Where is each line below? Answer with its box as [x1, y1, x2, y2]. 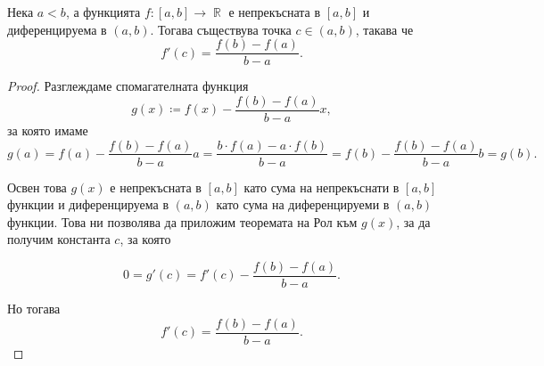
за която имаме [7, 120, 88, 139]
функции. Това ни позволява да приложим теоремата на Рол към [7, 212, 358, 231]
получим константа [7, 230, 111, 248]
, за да [396, 212, 431, 231]
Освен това [7, 177, 67, 196]
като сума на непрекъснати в [243, 177, 400, 196]
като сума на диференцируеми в [216, 195, 390, 214]
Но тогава [7, 299, 61, 317]
